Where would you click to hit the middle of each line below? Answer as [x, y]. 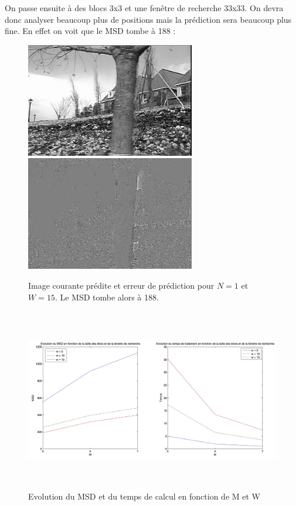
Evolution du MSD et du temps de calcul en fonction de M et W [144, 496]
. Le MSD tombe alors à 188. [107, 297]
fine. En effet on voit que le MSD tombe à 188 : [90, 31]
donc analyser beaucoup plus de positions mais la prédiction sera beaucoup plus [148, 19]
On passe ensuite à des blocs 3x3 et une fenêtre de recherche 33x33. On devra [144, 8]
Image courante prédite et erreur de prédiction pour [121, 285]
